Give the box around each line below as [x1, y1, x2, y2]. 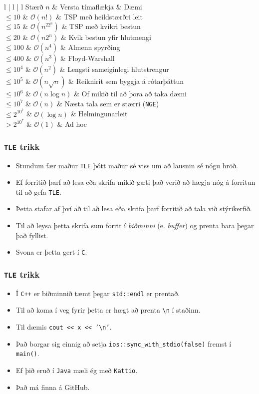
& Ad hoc [57, 119, 87, 129]
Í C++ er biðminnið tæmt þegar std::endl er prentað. [15, 288, 180, 298]
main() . [15, 348, 39, 359]
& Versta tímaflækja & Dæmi [52, 1, 142, 11]
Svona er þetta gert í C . [15, 247, 87, 257]
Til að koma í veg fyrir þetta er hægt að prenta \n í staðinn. [15, 305, 201, 315]
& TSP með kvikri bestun [61, 21, 141, 31]
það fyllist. [15, 230, 48, 240]
